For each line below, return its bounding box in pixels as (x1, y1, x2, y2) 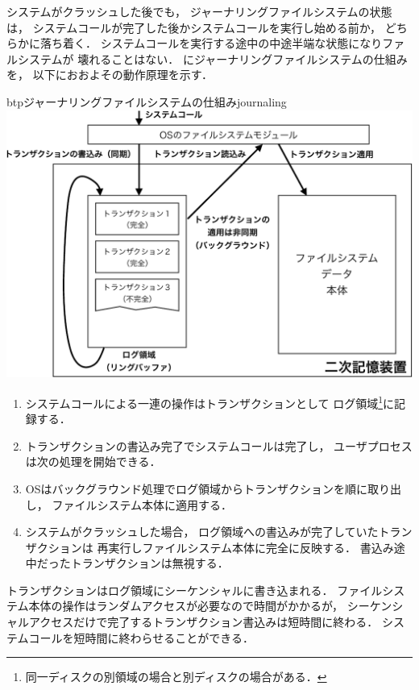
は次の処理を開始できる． (25, 453, 161, 470)
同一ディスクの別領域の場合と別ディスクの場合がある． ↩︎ (25, 668, 327, 685)
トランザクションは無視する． (70, 555, 229, 572)
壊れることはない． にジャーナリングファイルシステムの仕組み (77, 50, 408, 67)
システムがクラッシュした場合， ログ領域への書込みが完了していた (25, 523, 379, 540)
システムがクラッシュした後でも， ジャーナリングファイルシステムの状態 (6, 3, 392, 19)
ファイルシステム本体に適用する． (52, 496, 233, 513)
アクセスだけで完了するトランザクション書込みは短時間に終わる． (28, 613, 379, 630)
